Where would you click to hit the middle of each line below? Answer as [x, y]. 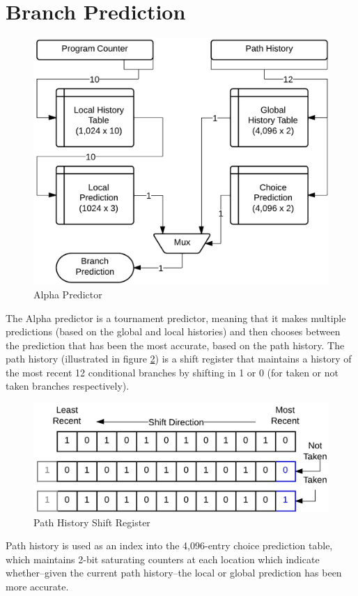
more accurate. [37, 586]
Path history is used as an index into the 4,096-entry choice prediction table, [169, 545]
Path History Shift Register [92, 522]
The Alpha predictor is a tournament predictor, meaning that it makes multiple [176, 318]
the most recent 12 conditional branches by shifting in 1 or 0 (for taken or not [172, 372]
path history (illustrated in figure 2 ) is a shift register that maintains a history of [179, 359]
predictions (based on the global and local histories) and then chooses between [173, 331]
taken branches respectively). [68, 386]
